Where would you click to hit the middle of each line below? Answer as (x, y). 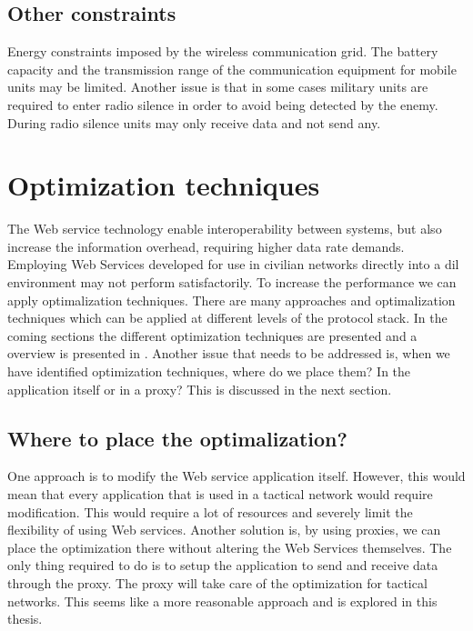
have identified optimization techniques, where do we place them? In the (209, 371)
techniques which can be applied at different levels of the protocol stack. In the (227, 318)
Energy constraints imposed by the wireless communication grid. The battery (223, 51)
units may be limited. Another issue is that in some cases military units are (218, 87)
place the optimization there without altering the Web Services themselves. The (230, 547)
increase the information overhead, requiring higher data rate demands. (206, 246)
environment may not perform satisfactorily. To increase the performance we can (232, 282)
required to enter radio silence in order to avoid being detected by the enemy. (223, 104)
